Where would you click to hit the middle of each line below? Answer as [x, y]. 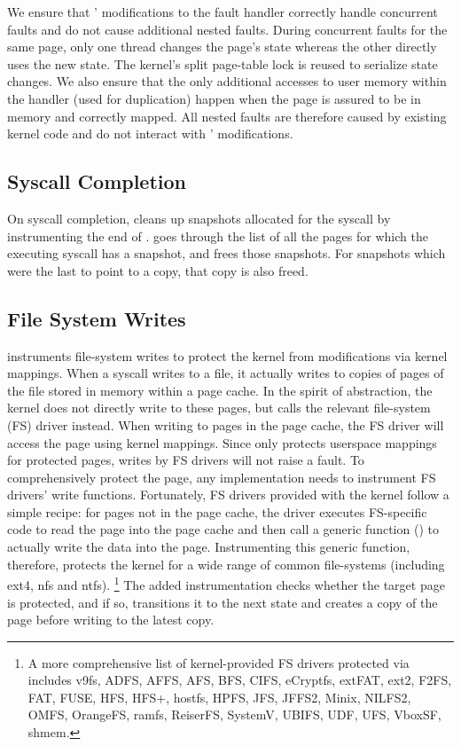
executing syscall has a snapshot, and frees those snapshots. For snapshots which [227, 253]
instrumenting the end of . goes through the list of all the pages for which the [218, 236]
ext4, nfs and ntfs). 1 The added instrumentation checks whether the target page [226, 583]
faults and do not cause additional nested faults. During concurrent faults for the [227, 29]
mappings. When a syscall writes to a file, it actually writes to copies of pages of [226, 373]
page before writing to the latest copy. [111, 620]
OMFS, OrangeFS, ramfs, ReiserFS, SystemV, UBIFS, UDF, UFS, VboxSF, [234, 715]
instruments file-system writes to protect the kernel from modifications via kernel [227, 355]
